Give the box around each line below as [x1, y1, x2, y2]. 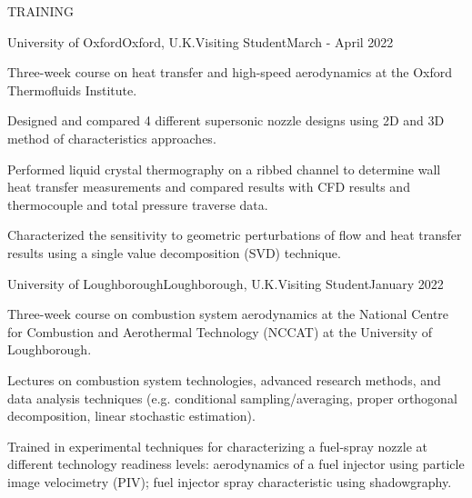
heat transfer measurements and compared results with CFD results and [7, 177, 410, 196]
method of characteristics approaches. [7, 128, 216, 147]
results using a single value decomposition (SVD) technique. [7, 243, 341, 262]
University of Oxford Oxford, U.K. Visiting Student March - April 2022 [7, 32, 394, 51]
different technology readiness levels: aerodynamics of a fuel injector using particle [7, 454, 465, 473]
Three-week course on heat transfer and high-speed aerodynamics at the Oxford [7, 63, 452, 82]
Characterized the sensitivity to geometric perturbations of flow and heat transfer [7, 225, 462, 244]
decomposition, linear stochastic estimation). [7, 406, 256, 425]
